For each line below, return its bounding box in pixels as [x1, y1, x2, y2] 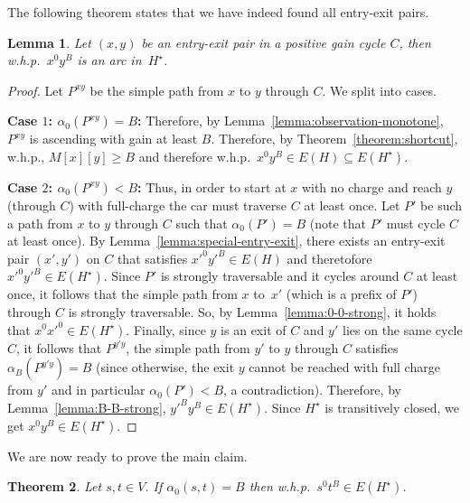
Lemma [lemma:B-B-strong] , [7, 397, 166, 416]
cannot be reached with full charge [249, 358, 440, 377]
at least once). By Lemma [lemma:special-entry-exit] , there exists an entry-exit [7, 231, 446, 250]
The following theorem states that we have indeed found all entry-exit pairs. [7, 3, 429, 21]
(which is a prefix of [286, 284, 397, 303]
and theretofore [287, 248, 372, 267]
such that [175, 213, 228, 232]
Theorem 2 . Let [7, 477, 102, 496]
